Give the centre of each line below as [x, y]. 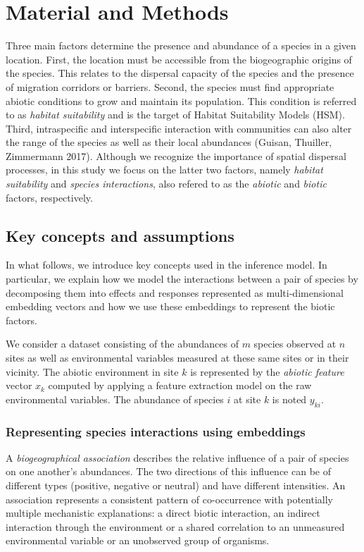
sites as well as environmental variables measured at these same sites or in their [177, 358]
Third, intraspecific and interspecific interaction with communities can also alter [179, 128]
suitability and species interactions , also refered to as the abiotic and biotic [166, 184]
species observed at [295, 344]
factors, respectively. [49, 197]
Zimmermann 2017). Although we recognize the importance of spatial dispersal [176, 155]
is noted [289, 399]
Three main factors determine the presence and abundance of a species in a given [181, 45]
